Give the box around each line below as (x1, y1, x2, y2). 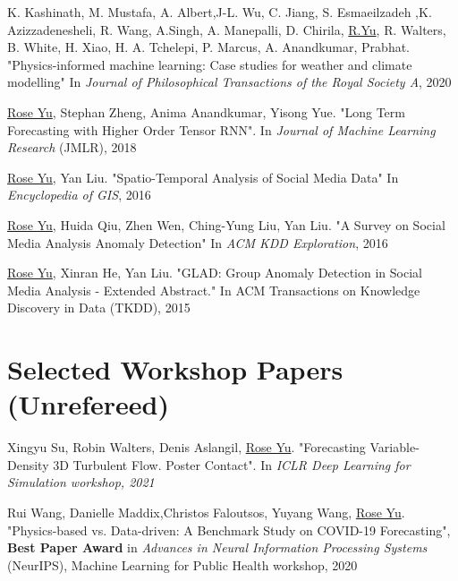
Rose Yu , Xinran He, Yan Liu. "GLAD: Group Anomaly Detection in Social (7, 263, 422, 282)
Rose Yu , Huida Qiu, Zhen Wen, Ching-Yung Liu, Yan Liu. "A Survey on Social (7, 215, 445, 234)
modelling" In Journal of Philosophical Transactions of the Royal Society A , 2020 (7, 73, 452, 91)
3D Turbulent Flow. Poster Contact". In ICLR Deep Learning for (53, 455, 411, 474)
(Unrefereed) (7, 386, 169, 423)
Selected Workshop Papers (7, 351, 343, 388)
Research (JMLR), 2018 (7, 138, 137, 157)
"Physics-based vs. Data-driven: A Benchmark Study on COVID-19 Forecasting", (7, 520, 451, 539)
